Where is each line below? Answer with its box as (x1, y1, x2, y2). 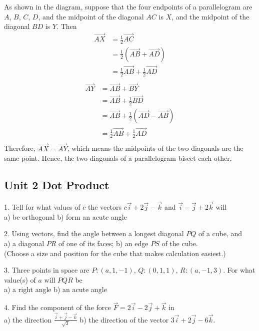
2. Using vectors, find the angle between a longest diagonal (4, 228, 184, 239)
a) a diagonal (4, 238, 44, 249)
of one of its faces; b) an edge (58, 238, 148, 249)
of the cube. (161, 238, 198, 249)
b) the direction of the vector (79, 314, 169, 325)
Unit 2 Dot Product (4, 177, 109, 193)
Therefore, (4, 143, 35, 153)
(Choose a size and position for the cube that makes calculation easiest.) (4, 248, 226, 258)
